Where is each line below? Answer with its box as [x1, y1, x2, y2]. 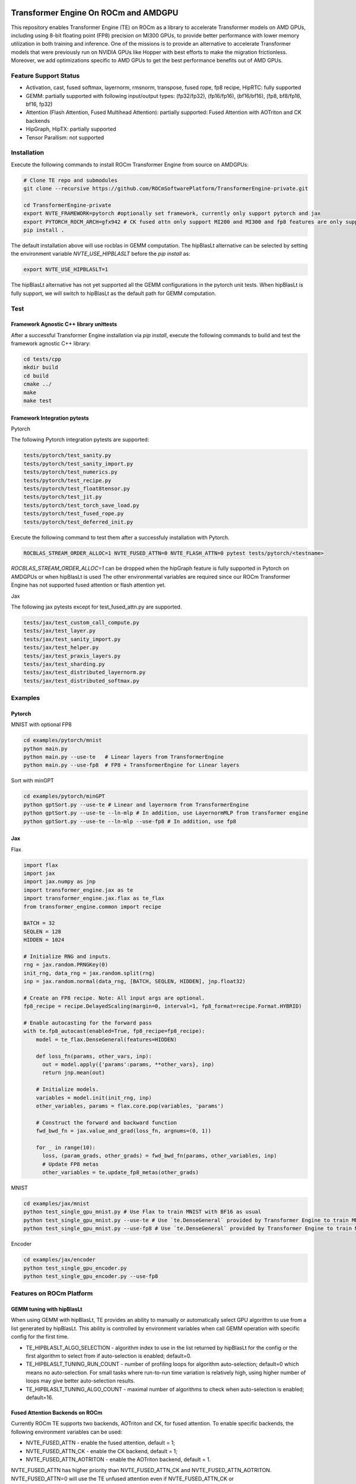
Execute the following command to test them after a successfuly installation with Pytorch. [11, 534, 230, 541]
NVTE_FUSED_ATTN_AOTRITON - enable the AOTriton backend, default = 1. [26, 1456, 211, 1463]
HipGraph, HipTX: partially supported [26, 125, 117, 133]
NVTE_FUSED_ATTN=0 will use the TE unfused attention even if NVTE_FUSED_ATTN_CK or [11, 1475, 234, 1482]
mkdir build [23, 364, 59, 371]
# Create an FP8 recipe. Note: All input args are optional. [23, 994, 205, 1001]
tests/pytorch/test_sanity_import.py [23, 460, 133, 467]
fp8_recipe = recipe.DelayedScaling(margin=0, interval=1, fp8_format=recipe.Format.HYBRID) [23, 1003, 302, 1010]
